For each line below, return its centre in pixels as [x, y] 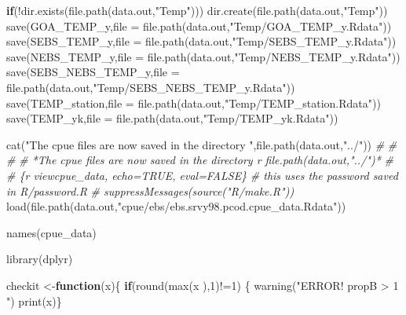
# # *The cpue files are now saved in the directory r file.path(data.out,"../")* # [200, 160]
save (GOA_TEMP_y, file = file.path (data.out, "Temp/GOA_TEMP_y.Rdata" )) [199, 26]
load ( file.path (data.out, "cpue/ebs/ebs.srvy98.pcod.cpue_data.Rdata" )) [176, 206]
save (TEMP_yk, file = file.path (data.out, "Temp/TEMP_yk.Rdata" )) [172, 118]
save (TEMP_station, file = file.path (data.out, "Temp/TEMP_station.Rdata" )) [194, 103]
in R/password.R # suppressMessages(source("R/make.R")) [150, 190]
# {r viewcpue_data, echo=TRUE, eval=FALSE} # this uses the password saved [202, 175]
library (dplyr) [40, 259]
